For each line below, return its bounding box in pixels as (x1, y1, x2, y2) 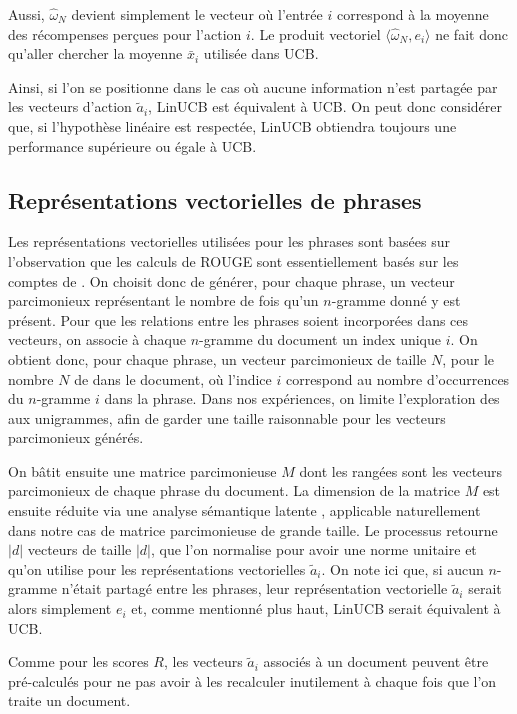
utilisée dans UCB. (203, 43, 319, 64)
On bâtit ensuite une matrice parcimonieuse (8, 460, 277, 481)
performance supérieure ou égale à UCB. (8, 135, 257, 156)
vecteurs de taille (27, 539, 132, 560)
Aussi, (8, 4, 45, 24)
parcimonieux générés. (8, 427, 144, 448)
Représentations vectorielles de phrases (8, 184, 422, 215)
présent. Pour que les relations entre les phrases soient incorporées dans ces (8, 309, 469, 330)
